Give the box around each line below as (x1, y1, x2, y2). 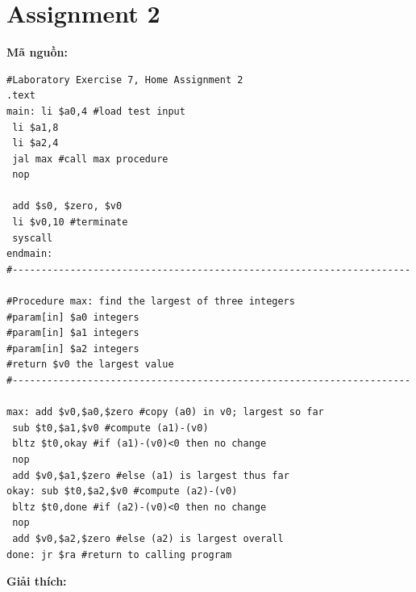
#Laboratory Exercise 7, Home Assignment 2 (6, 73, 243, 86)
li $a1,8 (12, 121, 59, 133)
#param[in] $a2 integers (6, 342, 139, 355)
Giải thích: (6, 573, 67, 590)
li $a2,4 (12, 137, 59, 149)
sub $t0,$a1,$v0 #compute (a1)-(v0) (12, 422, 209, 434)
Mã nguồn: (6, 44, 68, 61)
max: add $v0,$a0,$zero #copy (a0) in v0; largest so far (6, 406, 324, 418)
